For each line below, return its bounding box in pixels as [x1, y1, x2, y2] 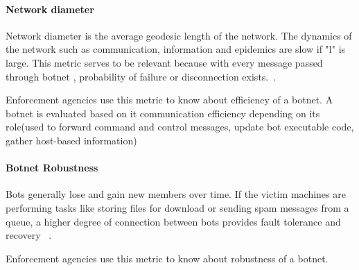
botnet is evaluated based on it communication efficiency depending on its [6, 106, 320, 120]
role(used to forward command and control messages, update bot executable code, [6, 119, 354, 134]
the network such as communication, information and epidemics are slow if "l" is [6, 42, 346, 56]
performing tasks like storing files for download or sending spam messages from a [6, 200, 349, 214]
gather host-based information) [6, 133, 137, 147]
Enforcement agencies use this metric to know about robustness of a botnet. [6, 251, 329, 265]
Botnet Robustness [6, 160, 98, 175]
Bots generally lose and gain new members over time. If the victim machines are [6, 187, 346, 201]
